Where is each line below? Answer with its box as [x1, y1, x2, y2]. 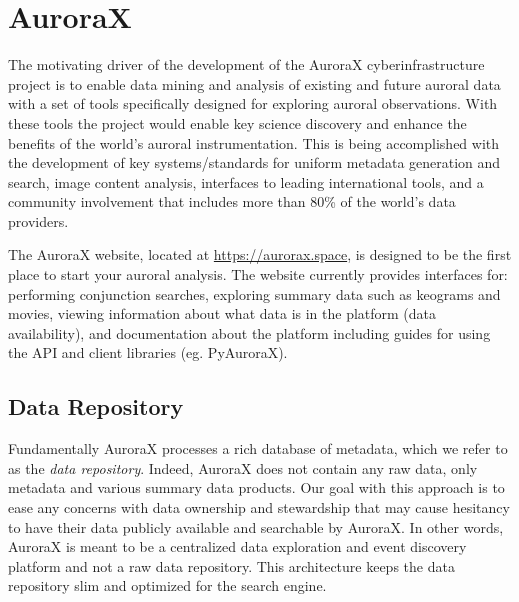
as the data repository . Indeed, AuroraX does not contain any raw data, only [8, 457, 478, 478]
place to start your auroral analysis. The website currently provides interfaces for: [8, 264, 508, 285]
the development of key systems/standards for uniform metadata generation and [8, 152, 501, 173]
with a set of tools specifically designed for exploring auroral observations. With [8, 93, 498, 114]
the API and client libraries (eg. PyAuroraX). [8, 342, 288, 363]
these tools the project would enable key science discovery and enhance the [8, 112, 467, 133]
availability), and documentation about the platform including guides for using [8, 322, 491, 343]
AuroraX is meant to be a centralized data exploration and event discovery [8, 536, 467, 557]
